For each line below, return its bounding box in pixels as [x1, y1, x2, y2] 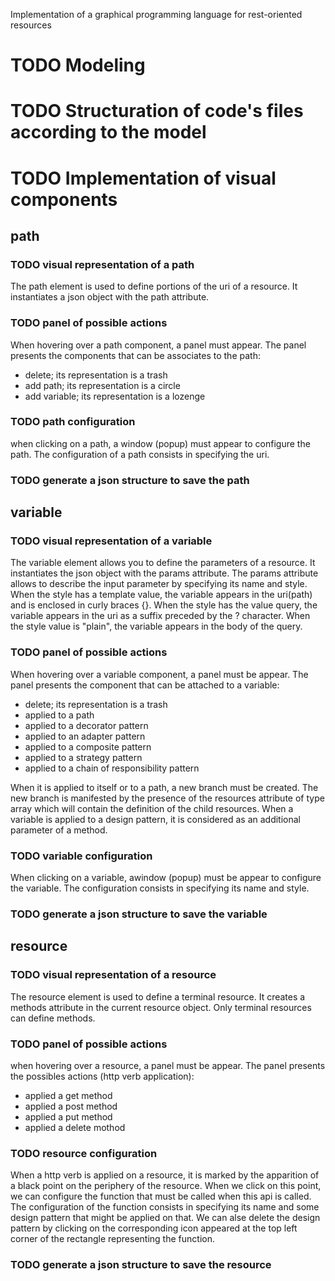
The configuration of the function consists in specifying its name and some [10, 1201, 320, 1213]
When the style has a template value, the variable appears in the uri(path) [10, 589, 313, 601]
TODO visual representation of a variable [10, 534, 213, 548]
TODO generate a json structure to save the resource [10, 1258, 272, 1272]
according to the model [10, 121, 207, 144]
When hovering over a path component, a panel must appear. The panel [10, 339, 307, 351]
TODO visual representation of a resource [10, 968, 217, 982]
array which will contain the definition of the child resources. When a [10, 802, 294, 814]
